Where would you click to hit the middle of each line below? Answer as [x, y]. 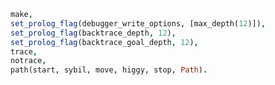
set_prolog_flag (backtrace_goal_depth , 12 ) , [104, 42]
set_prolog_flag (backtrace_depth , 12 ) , [93, 33]
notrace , [28, 61]
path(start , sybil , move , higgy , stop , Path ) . [109, 70]
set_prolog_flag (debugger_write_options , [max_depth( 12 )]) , [138, 23]
